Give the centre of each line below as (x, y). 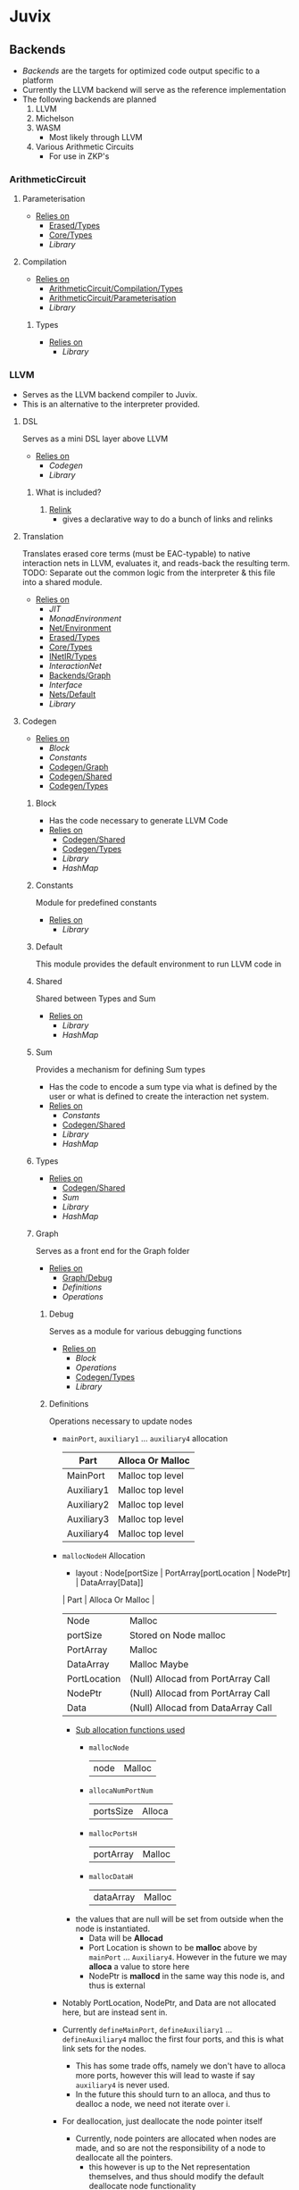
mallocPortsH (113, 1834)
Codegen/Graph (79, 766)
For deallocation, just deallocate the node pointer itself (162, 2121)
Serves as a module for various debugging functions (145, 1331)
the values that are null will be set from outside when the (179, 1918)
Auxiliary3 (88, 1518)
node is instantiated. (112, 1928)
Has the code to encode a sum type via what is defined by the (163, 1086)
